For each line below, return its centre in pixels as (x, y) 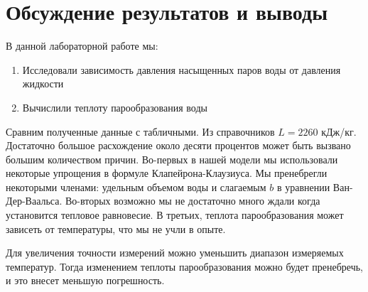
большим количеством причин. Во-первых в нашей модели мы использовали (172, 159)
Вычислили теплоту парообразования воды (115, 107)
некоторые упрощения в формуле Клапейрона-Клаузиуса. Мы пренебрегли (167, 173)
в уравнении (303, 186)
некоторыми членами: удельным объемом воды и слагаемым (136, 186)
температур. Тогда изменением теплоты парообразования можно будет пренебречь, (185, 266)
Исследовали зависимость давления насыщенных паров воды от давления (182, 69)
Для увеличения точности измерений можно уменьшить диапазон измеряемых (175, 253)
